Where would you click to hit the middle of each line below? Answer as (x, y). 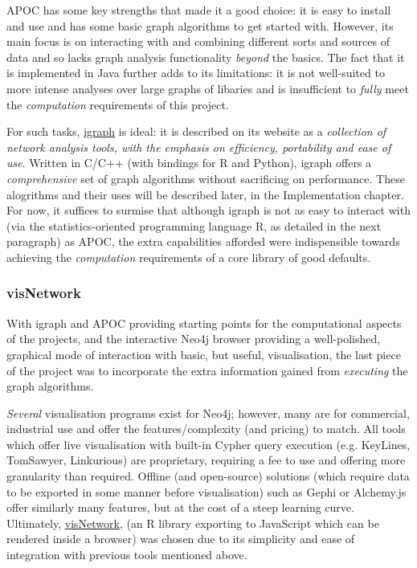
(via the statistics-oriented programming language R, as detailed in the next (194, 225)
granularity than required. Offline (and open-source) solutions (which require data (208, 476)
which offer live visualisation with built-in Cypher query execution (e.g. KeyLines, (208, 444)
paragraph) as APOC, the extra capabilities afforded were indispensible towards (203, 241)
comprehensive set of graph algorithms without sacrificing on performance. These (206, 178)
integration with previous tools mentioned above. (127, 555)
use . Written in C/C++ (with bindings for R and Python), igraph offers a (189, 163)
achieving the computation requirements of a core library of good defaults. (189, 257)
